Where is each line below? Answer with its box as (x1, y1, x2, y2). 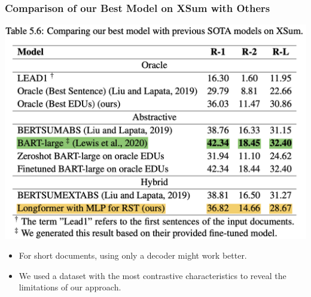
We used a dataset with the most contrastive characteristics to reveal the (19, 269, 286, 281)
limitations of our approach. (19, 281, 121, 293)
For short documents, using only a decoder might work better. (19, 249, 247, 262)
